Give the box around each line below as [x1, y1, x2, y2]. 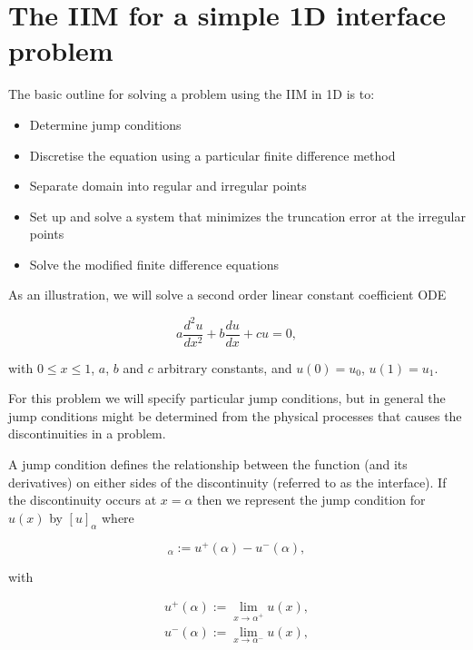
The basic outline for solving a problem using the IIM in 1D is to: [8, 84, 375, 103]
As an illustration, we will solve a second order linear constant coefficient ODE [8, 285, 447, 304]
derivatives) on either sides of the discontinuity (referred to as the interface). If [8, 472, 447, 491]
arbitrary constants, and [157, 358, 292, 377]
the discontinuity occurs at [8, 490, 157, 509]
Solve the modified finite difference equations [29, 254, 280, 273]
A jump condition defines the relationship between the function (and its [8, 455, 408, 473]
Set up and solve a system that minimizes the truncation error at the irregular [29, 206, 466, 225]
